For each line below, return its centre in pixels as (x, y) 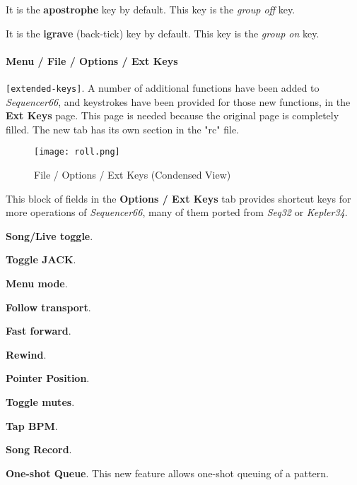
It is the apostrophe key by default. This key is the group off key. (151, 9)
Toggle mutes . (40, 402)
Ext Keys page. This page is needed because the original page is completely (172, 115)
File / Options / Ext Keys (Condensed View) (133, 175)
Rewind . (26, 354)
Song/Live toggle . (49, 235)
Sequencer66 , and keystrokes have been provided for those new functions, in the (178, 101)
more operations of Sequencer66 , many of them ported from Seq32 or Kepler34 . (177, 212)
